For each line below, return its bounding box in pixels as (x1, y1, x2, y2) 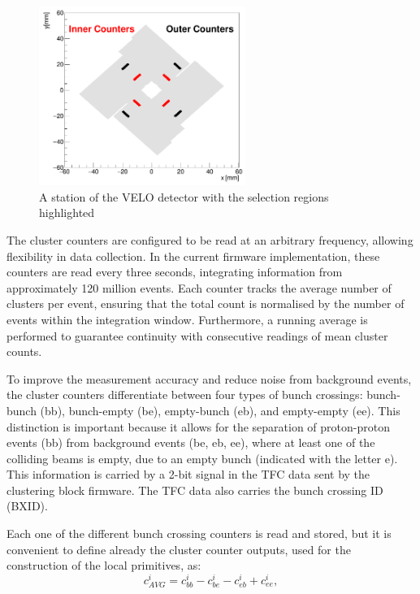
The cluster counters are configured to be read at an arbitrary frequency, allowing (6, 231, 414, 248)
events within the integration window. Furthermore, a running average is (6, 310, 368, 327)
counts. (6, 343, 42, 360)
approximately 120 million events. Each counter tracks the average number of (6, 279, 392, 296)
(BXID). (6, 497, 48, 514)
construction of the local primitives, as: (6, 557, 201, 574)
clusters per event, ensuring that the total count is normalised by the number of (6, 295, 405, 312)
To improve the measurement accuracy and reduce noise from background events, (6, 370, 412, 387)
